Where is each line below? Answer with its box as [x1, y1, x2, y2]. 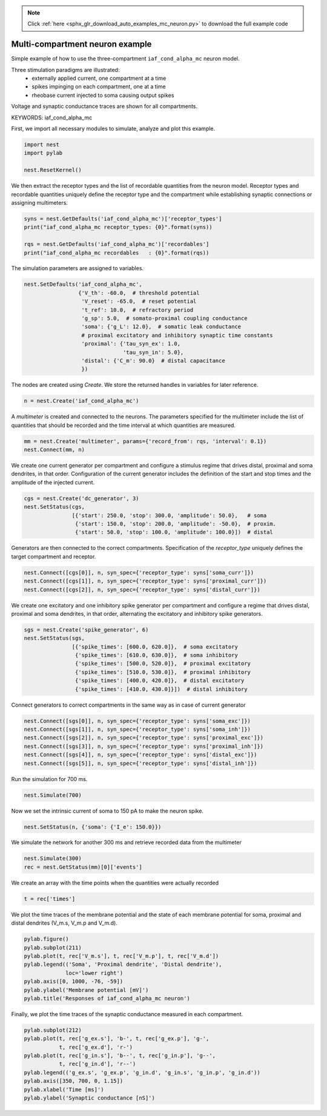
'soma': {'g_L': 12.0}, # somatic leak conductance [81, 323, 242, 330]
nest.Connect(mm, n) [24, 446, 85, 454]
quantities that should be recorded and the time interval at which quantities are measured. [11, 421, 236, 429]
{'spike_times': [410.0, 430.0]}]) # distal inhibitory [74, 685, 248, 693]
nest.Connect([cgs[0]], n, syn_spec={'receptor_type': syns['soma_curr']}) [24, 569, 254, 576]
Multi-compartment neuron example [11, 39, 152, 50]
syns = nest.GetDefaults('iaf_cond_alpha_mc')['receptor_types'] [24, 215, 222, 222]
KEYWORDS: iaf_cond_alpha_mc [11, 114, 93, 121]
